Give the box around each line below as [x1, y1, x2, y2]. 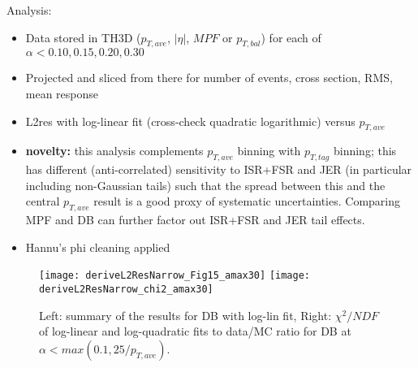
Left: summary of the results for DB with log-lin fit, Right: [39, 306, 332, 323]
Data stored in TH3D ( [25, 28, 141, 45]
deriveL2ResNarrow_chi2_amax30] [39, 284, 213, 295]
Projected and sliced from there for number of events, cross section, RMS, [25, 69, 393, 86]
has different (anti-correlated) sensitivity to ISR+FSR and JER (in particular [25, 161, 412, 178]
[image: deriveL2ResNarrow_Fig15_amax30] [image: [39, 270, 310, 282]
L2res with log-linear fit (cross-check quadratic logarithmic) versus [25, 112, 356, 129]
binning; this [333, 142, 397, 159]
